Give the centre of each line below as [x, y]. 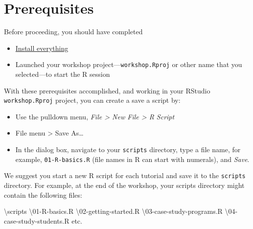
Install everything [42, 48]
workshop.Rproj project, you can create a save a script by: [92, 100]
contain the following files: [43, 195]
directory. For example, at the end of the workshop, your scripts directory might [124, 185]
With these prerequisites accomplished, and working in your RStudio [107, 90]
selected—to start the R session [63, 74]
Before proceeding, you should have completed [73, 32]
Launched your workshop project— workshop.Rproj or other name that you [129, 64]
